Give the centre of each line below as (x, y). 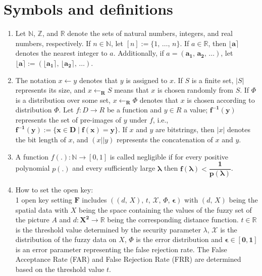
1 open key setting (44, 199)
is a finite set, (213, 80)
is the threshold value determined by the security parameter (108, 229)
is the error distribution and (179, 239)
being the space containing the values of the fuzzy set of (165, 209)
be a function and (134, 110)
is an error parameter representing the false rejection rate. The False (121, 249)
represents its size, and (50, 90)
